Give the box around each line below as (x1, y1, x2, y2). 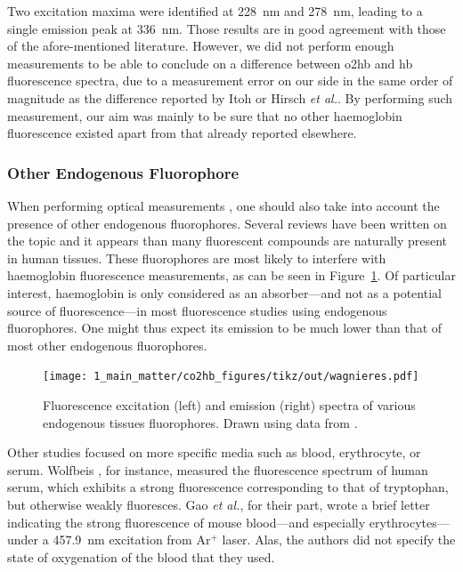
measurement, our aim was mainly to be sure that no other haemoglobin (7, 106, 402, 125)
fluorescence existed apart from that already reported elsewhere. (7, 124, 357, 142)
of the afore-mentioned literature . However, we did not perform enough (7, 36, 394, 55)
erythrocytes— (369, 512, 450, 531)
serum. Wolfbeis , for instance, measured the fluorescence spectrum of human (7, 460, 428, 479)
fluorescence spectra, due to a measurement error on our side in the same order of (7, 71, 453, 90)
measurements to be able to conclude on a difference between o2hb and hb (7, 53, 413, 72)
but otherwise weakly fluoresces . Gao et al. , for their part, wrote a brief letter (7, 495, 430, 513)
